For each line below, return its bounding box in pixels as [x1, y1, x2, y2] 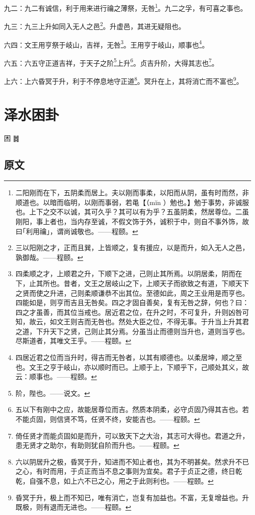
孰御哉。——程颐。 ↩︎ [15, 252, 83, 262]
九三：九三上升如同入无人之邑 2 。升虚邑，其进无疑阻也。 [4, 20, 185, 31]
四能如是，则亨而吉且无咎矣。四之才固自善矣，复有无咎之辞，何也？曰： [15, 297, 249, 308]
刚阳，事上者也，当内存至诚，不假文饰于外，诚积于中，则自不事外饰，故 [15, 216, 249, 226]
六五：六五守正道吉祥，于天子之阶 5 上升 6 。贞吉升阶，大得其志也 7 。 [4, 56, 219, 68]
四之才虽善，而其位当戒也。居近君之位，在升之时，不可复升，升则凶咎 [15, 307, 242, 317]
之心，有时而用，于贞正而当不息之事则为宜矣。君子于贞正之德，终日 [15, 466, 235, 476]
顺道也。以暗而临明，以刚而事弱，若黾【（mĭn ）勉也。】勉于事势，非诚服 [15, 197, 249, 207]
